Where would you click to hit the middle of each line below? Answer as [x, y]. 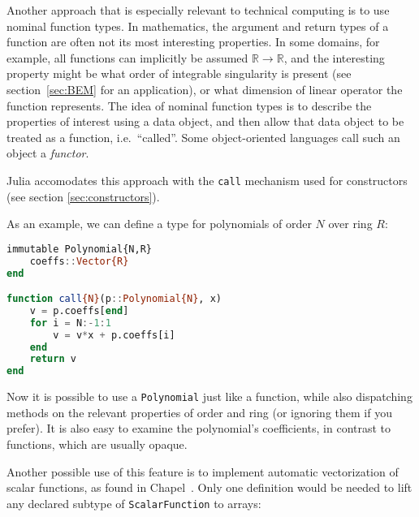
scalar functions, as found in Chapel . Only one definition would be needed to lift [209, 487]
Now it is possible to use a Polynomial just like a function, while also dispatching [209, 396]
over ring [350, 224]
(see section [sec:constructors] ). [83, 196]
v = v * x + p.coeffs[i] [114, 335]
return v [53, 359]
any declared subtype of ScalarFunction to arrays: [134, 503]
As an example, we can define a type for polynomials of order [159, 224]
